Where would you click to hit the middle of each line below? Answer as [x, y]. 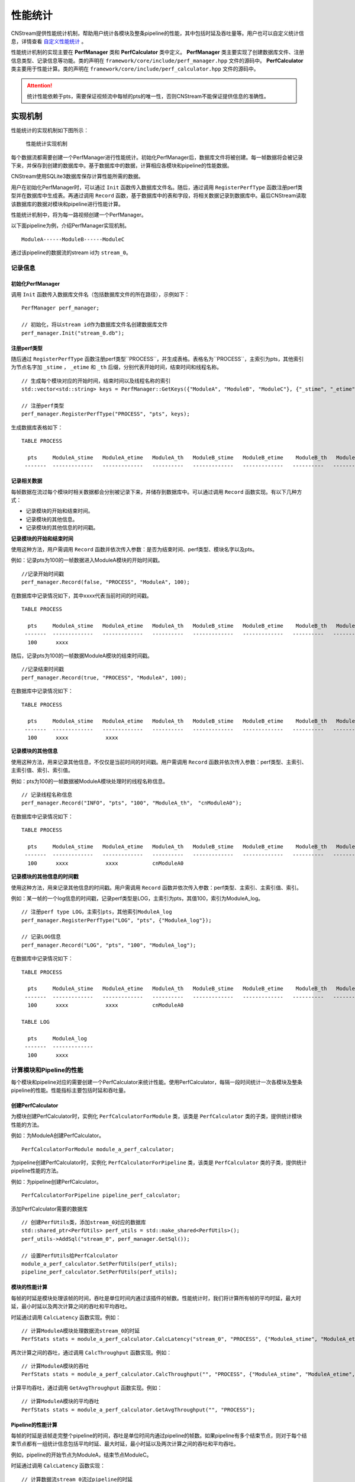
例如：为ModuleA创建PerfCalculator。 [58, 1136]
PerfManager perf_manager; [61, 308]
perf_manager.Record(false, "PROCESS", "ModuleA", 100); [106, 582]
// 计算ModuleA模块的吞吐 [55, 1366]
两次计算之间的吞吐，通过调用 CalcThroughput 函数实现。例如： [91, 1352]
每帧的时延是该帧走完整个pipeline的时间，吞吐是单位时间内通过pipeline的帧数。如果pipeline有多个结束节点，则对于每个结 [159, 1436]
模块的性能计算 [29, 1287]
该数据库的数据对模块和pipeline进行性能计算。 [67, 204]
